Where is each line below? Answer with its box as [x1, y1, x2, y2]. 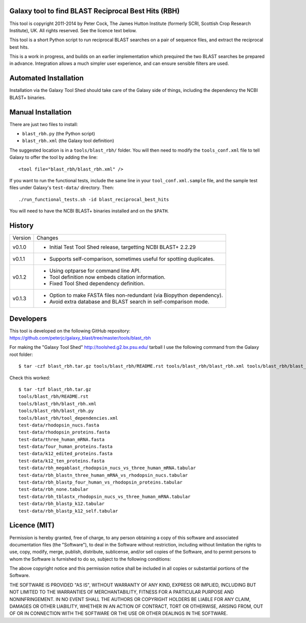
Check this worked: [9, 374, 50, 380]
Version [12, 234, 31, 242]
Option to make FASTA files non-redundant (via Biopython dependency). [49, 292, 223, 299]
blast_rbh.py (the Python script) [22, 131, 95, 137]
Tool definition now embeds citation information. [49, 274, 166, 281]
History [9, 221, 34, 230]
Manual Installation [9, 108, 72, 116]
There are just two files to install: [9, 121, 79, 127]
